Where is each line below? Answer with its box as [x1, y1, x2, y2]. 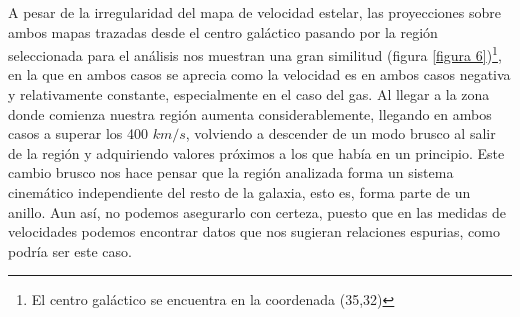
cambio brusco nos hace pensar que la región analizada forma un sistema [8, 162, 454, 183]
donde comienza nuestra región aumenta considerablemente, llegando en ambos [8, 103, 492, 124]
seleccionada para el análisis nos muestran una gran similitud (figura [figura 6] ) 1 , [8, 42, 502, 65]
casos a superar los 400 [8, 123, 148, 144]
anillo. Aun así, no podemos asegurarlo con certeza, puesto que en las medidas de [8, 201, 506, 222]
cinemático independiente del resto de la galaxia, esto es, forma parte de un [8, 182, 471, 202]
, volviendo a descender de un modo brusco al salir [185, 123, 496, 144]
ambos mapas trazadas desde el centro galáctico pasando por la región [8, 21, 438, 42]
